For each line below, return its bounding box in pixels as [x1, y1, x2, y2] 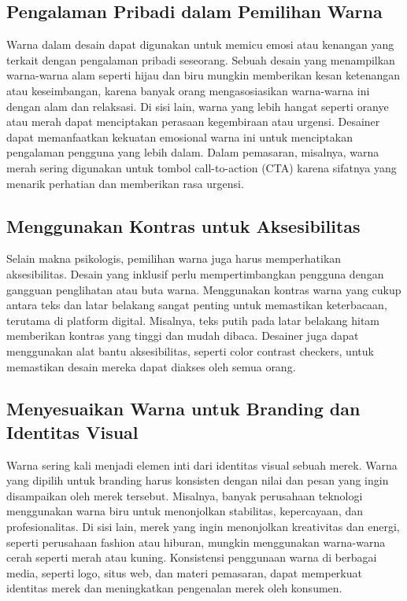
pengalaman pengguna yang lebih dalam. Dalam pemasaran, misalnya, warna [6, 144, 379, 160]
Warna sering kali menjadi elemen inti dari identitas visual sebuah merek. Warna [6, 456, 398, 473]
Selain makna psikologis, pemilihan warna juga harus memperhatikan [6, 250, 342, 267]
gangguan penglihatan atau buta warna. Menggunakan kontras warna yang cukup [6, 281, 401, 297]
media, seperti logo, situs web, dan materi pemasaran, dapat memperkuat [6, 564, 362, 581]
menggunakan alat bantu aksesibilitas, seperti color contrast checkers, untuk [6, 342, 374, 359]
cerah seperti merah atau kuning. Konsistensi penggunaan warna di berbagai [6, 549, 377, 566]
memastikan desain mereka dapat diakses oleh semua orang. [6, 358, 296, 374]
